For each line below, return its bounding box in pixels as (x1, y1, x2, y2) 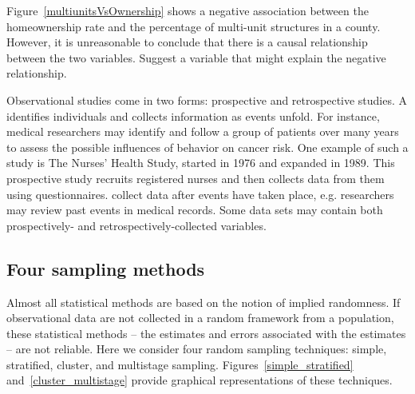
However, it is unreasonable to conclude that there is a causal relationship (6, 34, 368, 50)
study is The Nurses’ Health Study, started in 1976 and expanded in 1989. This (6, 154, 395, 171)
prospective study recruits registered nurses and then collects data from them (6, 169, 385, 186)
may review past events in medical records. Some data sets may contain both (6, 201, 383, 218)
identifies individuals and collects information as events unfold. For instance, (6, 107, 380, 124)
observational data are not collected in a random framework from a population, (6, 309, 394, 326)
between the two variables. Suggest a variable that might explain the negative (6, 49, 386, 66)
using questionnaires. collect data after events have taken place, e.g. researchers (6, 185, 394, 202)
